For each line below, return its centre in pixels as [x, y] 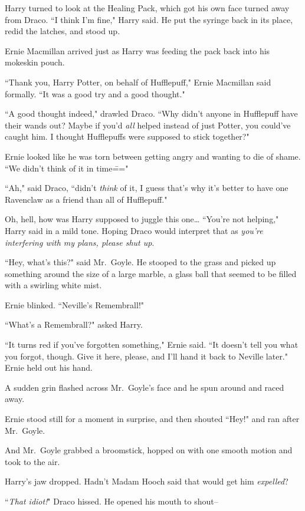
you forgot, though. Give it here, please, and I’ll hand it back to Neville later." [147, 356]
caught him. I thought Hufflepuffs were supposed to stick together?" [127, 136]
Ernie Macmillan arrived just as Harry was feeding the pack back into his [137, 50]
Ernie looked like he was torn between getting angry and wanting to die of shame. [153, 156]
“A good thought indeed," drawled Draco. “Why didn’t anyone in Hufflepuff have [151, 113]
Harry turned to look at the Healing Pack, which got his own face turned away [147, 8]
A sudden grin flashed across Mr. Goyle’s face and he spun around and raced [145, 387]
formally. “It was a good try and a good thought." [95, 93]
